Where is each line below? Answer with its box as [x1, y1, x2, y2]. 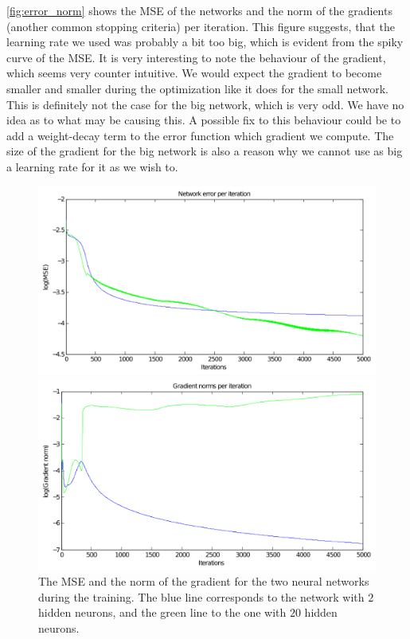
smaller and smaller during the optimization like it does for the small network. [6, 80, 389, 96]
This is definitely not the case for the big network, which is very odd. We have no [6, 96, 404, 112]
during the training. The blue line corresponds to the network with [38, 588, 365, 605]
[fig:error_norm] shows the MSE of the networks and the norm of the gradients [6, 2, 392, 18]
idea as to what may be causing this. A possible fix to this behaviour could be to [6, 112, 401, 128]
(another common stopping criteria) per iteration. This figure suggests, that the [6, 18, 395, 34]
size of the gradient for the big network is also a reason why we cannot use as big [6, 143, 403, 159]
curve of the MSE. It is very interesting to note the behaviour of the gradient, [6, 49, 386, 65]
